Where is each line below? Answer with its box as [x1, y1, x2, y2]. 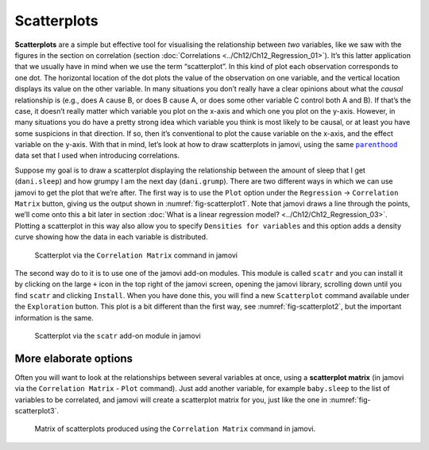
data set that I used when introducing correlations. [14, 151, 180, 161]
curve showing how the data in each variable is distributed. [14, 232, 208, 242]
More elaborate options [14, 351, 133, 365]
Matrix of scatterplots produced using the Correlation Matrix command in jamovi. [34, 424, 316, 433]
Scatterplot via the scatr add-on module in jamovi [34, 331, 202, 340]
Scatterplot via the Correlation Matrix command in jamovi [34, 250, 238, 260]
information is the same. [14, 312, 95, 322]
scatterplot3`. [14, 406, 60, 415]
